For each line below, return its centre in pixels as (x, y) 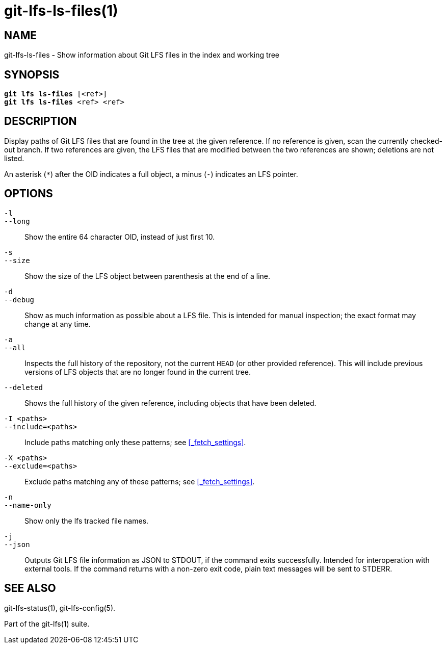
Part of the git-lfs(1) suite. (47, 624)
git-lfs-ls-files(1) (61, 11)
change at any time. (58, 324)
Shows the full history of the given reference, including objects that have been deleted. (170, 403)
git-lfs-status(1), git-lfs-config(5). (60, 608)
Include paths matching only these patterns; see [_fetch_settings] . (135, 442)
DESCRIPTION (41, 121)
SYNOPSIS (32, 74)
